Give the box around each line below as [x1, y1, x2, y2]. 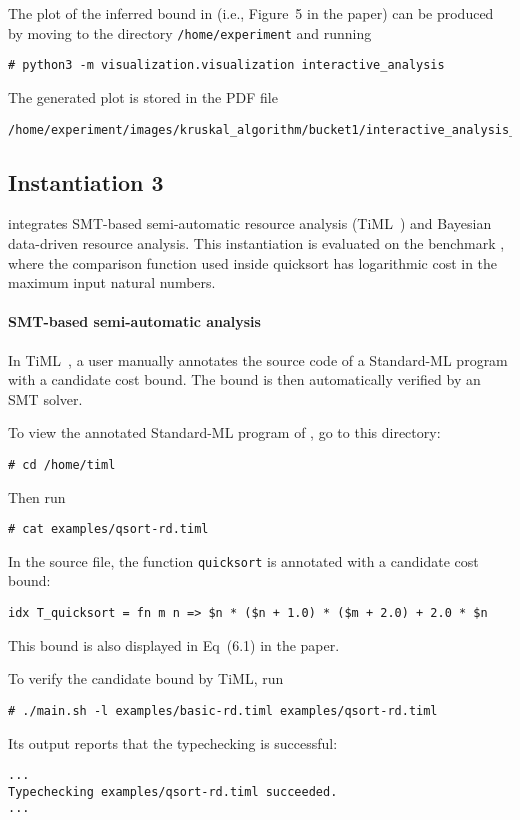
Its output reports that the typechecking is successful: [8, 732, 338, 753]
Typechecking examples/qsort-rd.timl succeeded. [8, 784, 338, 799]
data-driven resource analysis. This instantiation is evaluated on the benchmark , [8, 232, 505, 253]
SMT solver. [8, 388, 83, 409]
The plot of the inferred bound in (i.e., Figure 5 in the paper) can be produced [8, 3, 494, 23]
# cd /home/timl [8, 457, 116, 472]
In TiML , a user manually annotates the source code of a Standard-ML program [8, 349, 508, 370]
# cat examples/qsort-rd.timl [8, 522, 209, 537]
